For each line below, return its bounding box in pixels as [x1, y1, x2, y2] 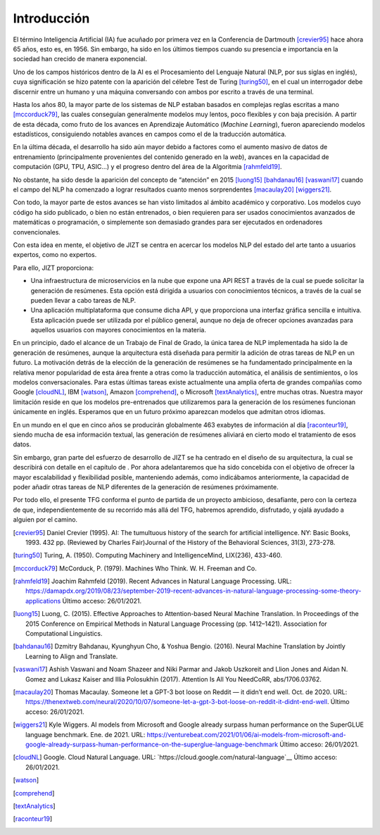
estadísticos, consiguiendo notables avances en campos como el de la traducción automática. [13, 130, 286, 139]
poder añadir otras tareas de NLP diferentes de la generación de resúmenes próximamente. [13, 482, 279, 491]
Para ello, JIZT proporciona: [13, 263, 94, 272]
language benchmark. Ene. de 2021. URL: [25, 730, 146, 739]
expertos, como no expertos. [13, 251, 97, 259]
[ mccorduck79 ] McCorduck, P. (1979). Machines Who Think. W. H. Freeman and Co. [13, 564, 257, 572]
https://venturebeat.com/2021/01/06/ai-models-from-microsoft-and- [146, 730, 346, 739]
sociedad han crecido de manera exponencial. [13, 55, 148, 63]
